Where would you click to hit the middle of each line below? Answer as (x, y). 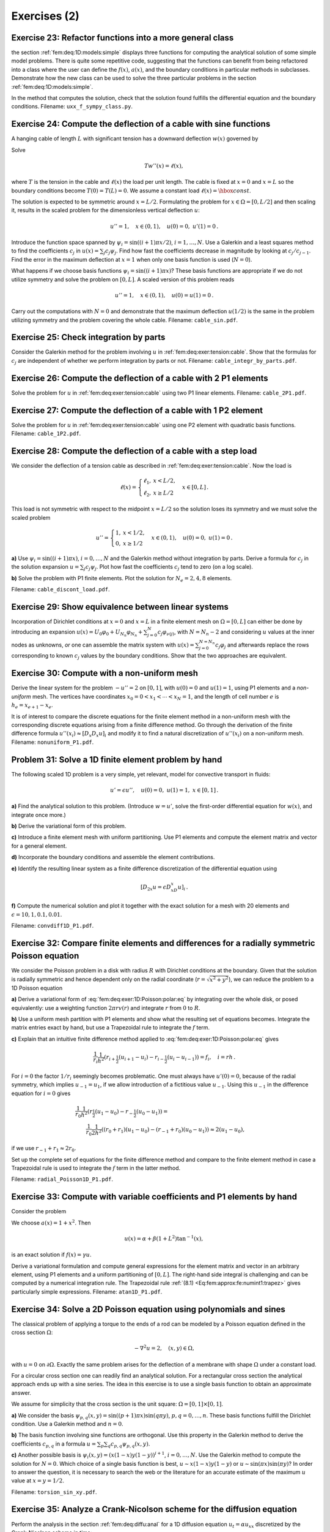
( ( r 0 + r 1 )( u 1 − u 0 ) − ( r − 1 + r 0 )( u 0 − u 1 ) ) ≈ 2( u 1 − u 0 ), (173, 1130)
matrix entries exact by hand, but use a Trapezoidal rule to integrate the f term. (111, 1028)
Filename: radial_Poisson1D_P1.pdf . (62, 1179)
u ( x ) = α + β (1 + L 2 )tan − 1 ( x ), (164, 1238)
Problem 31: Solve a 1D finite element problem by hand (117, 760)
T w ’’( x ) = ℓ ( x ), (164, 166)
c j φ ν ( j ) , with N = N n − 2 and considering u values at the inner (236, 632)
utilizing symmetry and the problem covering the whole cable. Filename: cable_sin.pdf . (125, 320)
